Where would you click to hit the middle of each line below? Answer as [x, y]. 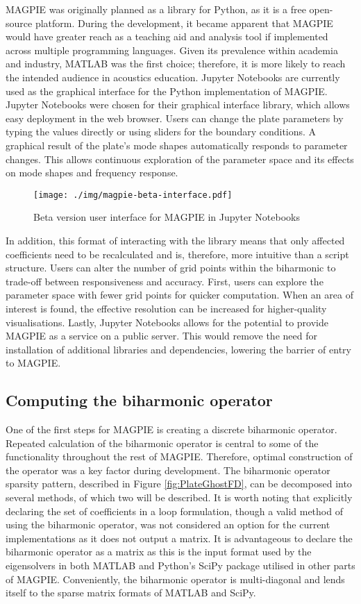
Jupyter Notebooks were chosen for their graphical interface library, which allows [178, 104]
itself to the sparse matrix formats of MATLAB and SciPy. [131, 593]
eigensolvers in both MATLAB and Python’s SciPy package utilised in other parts [180, 565]
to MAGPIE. [33, 363]
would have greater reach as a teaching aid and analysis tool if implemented [167, 36]
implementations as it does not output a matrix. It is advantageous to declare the [179, 538]
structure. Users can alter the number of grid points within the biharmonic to [171, 268]
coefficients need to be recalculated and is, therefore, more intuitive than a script [177, 254]
